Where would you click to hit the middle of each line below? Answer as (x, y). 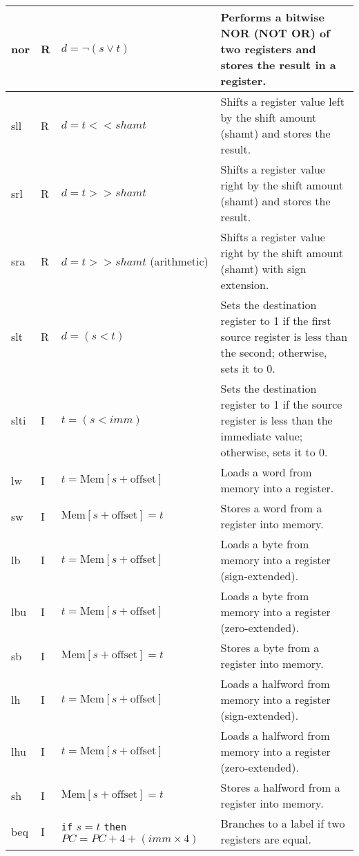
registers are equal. (266, 839)
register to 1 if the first (276, 320)
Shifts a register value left (282, 101)
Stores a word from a (271, 508)
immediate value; (262, 436)
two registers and (268, 49)
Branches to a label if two (283, 823)
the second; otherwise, (274, 352)
